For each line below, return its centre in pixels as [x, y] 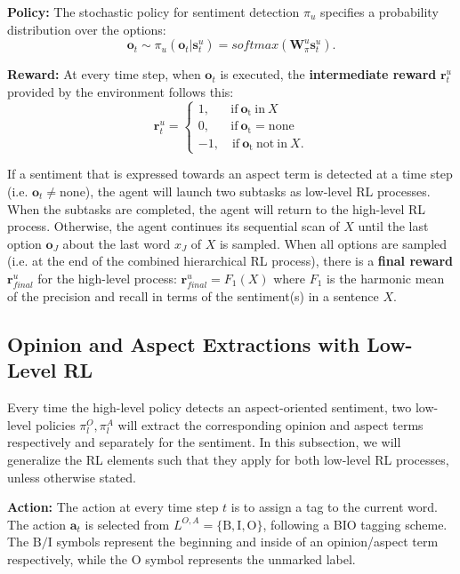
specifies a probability [379, 12]
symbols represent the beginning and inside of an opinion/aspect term [247, 542]
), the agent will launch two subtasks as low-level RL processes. [258, 191]
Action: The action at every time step [113, 507]
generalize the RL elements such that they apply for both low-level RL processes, [228, 460]
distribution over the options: [87, 29]
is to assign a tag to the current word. [334, 507]
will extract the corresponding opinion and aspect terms [270, 424]
